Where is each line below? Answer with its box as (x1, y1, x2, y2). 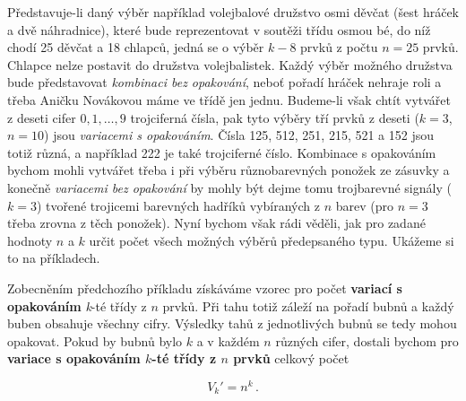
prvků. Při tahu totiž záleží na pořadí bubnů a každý (162, 296, 454, 315)
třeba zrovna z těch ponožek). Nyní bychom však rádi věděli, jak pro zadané (7, 214, 426, 232)
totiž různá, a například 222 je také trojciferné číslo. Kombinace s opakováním (7, 143, 436, 161)
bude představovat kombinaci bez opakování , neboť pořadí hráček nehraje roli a (7, 73, 442, 92)
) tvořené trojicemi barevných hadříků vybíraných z (36, 196, 320, 214)
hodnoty (7, 231, 53, 249)
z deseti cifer (7, 108, 76, 126)
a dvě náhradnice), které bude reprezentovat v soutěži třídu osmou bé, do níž (7, 20, 431, 39)
